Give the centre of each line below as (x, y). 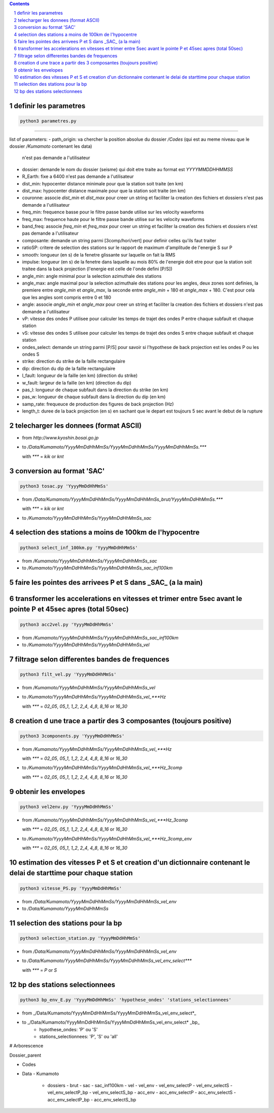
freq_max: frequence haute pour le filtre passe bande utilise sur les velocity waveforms (113, 219)
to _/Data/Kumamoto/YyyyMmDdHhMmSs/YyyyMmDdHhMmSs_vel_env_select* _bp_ (111, 1022)
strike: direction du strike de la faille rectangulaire (74, 361)
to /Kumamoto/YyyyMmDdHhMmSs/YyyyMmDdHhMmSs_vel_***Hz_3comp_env (107, 839)
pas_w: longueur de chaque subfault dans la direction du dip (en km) (94, 397)
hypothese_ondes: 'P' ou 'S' (68, 1029)
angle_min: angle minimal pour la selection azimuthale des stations (92, 276)
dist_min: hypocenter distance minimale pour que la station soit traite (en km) (103, 183)
